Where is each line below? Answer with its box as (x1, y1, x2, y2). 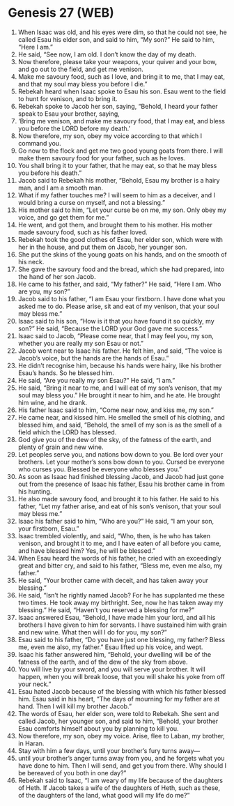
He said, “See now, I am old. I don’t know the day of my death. (17, 50, 197, 59)
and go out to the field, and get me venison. (17, 65, 143, 73)
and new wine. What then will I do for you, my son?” (17, 628, 167, 636)
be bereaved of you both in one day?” (17, 768, 127, 777)
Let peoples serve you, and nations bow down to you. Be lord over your (17, 450, 224, 458)
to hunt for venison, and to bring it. (17, 94, 118, 102)
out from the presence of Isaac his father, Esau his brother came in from (17, 480, 225, 488)
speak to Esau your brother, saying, (17, 109, 120, 118)
